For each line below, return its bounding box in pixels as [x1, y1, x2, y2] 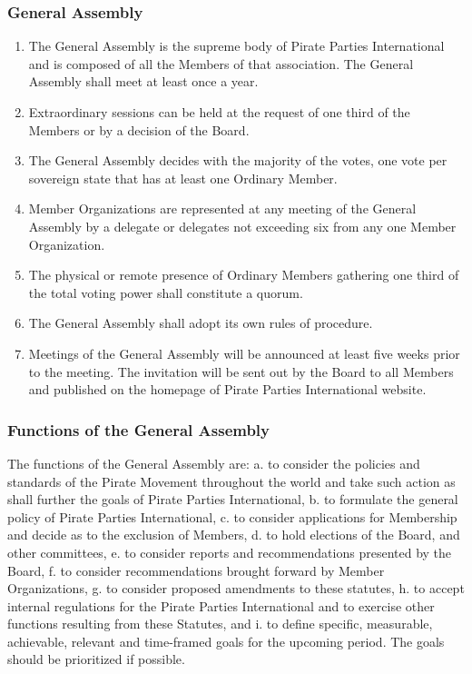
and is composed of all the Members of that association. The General [28, 54, 414, 73]
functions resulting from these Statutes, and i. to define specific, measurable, [7, 614, 433, 633]
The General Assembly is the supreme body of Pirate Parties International [28, 36, 445, 55]
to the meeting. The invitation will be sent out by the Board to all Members [28, 362, 454, 381]
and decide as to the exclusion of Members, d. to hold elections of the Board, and [7, 525, 460, 544]
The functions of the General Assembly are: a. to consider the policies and [7, 453, 420, 472]
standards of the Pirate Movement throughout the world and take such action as [7, 471, 456, 491]
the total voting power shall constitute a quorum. [28, 282, 303, 302]
